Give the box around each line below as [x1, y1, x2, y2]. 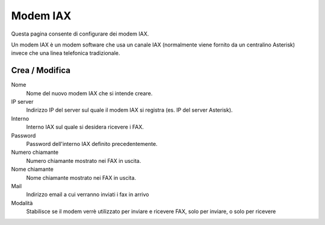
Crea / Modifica [11, 65, 70, 75]
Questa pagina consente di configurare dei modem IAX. [11, 30, 149, 37]
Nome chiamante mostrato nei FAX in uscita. [26, 174, 137, 181]
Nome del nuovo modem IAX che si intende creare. [26, 89, 153, 97]
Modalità [11, 199, 33, 206]
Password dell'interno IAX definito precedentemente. [26, 140, 158, 147]
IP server [11, 98, 34, 106]
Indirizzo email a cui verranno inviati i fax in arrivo [26, 191, 149, 198]
